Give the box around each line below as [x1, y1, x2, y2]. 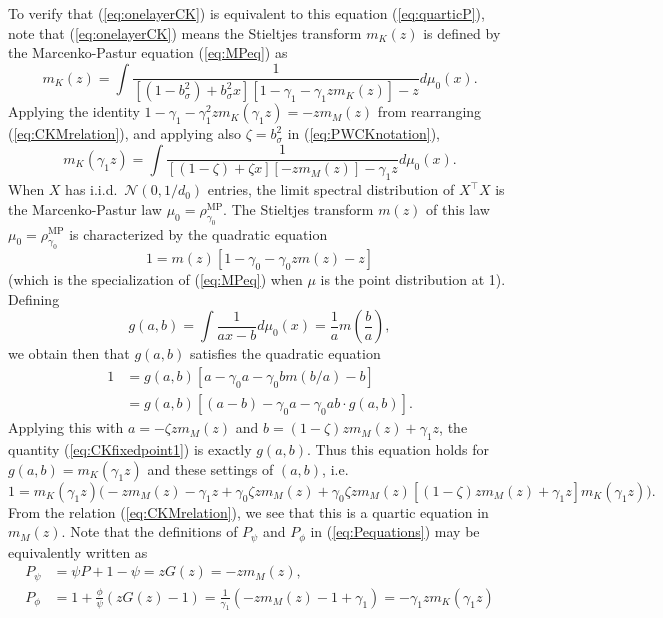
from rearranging [377, 101, 482, 122]
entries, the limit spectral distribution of [207, 179, 455, 200]
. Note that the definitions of [61, 521, 238, 542]
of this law [426, 198, 490, 219]
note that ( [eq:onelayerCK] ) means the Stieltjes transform [8, 22, 362, 43]
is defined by [423, 22, 501, 43]
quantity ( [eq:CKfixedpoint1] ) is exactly [8, 438, 252, 459]
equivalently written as [8, 541, 148, 562]
